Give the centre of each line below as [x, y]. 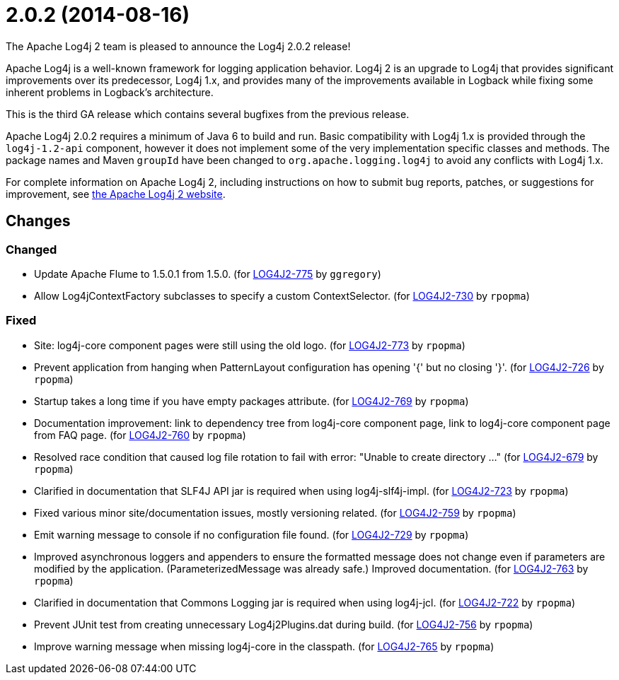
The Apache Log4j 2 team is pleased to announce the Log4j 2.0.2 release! [178, 46]
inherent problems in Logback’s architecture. [110, 92]
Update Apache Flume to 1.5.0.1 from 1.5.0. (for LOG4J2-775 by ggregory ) [208, 274]
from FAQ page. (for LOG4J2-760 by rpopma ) [140, 435]
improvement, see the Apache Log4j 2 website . [116, 194]
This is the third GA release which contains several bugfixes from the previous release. [208, 114]
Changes [38, 221]
